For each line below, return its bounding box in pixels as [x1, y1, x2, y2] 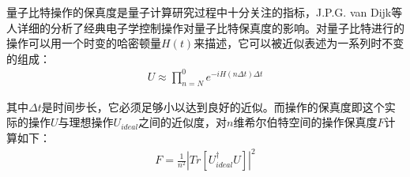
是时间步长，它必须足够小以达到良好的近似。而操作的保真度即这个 [41, 98, 385, 115]
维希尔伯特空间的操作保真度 [233, 114, 378, 130]
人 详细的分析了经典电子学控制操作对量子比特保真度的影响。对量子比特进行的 [6, 19, 404, 36]
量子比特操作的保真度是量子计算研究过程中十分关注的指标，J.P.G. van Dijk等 [6, 4, 403, 20]
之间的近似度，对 [138, 114, 228, 130]
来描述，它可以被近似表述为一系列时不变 [194, 35, 404, 51]
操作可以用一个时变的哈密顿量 [6, 35, 161, 51]
